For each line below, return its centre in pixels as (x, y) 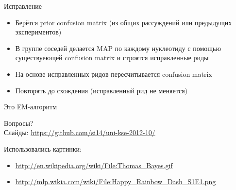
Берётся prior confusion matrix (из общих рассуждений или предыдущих (124, 22)
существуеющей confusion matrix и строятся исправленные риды (112, 58)
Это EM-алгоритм (31, 107)
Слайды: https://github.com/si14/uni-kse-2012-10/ (80, 132)
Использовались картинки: (43, 148)
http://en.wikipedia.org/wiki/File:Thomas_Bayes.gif (94, 165)
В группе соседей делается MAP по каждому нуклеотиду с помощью (118, 48)
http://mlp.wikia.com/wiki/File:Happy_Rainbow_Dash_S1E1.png (116, 181)
